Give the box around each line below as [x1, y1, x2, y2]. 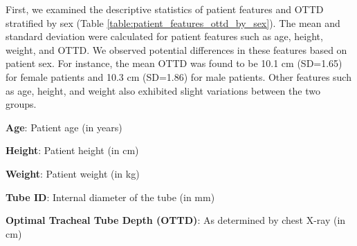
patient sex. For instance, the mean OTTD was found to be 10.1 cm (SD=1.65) [6, 56, 342, 70]
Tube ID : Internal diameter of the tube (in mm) [6, 189, 215, 204]
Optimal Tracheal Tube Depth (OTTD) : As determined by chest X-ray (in [6, 213, 346, 227]
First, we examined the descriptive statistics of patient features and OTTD [6, 2, 324, 16]
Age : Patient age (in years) [6, 120, 122, 134]
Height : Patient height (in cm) [6, 143, 139, 158]
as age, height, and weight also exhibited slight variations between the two [6, 83, 320, 97]
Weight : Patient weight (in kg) [6, 166, 140, 180]
